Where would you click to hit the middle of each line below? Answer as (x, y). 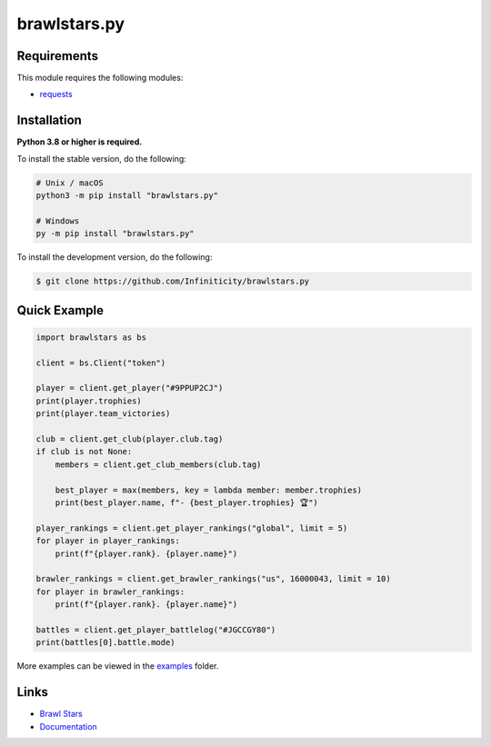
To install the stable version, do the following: (101, 158)
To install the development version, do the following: (115, 257)
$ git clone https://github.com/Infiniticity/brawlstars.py (173, 281)
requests (56, 94)
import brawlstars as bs (91, 337)
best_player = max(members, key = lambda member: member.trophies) (209, 490)
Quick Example (60, 310)
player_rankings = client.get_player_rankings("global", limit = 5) (192, 528)
